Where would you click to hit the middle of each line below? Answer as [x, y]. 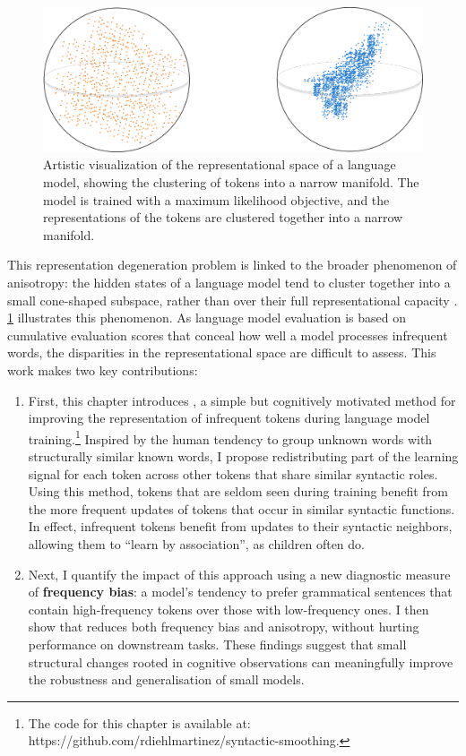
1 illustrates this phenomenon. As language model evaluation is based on [207, 318]
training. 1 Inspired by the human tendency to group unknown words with [230, 437]
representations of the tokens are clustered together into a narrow [223, 217]
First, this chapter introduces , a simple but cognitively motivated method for [242, 400]
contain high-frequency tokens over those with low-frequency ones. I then [229, 609]
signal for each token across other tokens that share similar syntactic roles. [233, 473]
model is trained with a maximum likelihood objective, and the [216, 199]
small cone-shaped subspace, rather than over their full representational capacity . [233, 300]
